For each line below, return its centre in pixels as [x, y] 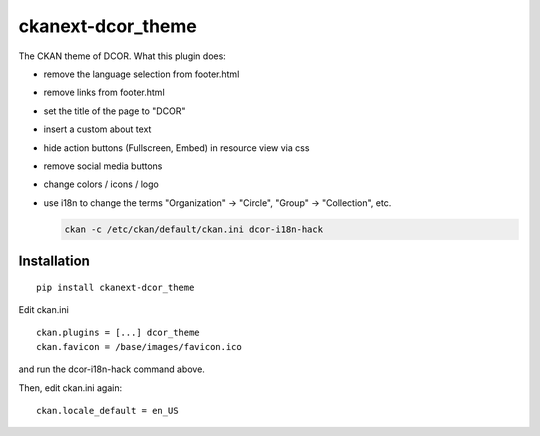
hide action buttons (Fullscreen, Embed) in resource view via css [176, 147]
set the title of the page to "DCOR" [114, 111]
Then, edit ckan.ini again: [70, 387]
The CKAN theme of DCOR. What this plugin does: [122, 56]
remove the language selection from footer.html [141, 74]
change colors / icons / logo [101, 184]
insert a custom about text [97, 129]
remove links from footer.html [104, 92]
